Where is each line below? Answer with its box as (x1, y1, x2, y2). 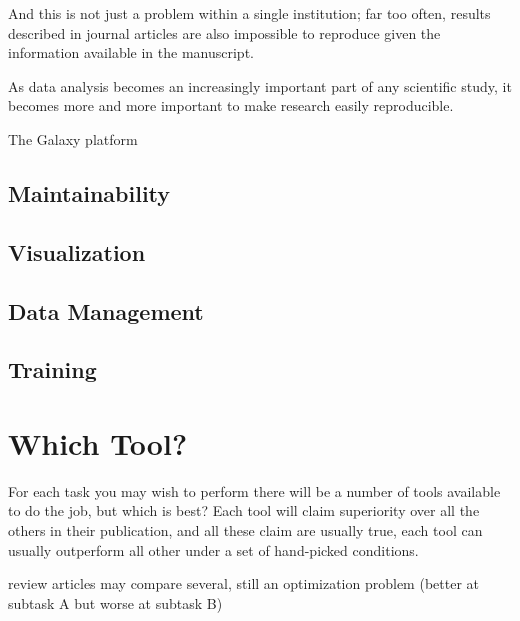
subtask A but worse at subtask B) (8, 592, 223, 613)
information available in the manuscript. (8, 42, 254, 63)
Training (8, 354, 97, 385)
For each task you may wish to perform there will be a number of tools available (8, 480, 501, 501)
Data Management (8, 295, 204, 326)
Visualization (8, 236, 146, 267)
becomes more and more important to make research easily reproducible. (8, 95, 454, 116)
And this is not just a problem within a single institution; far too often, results (8, 3, 491, 23)
